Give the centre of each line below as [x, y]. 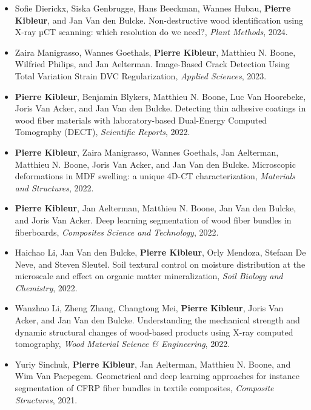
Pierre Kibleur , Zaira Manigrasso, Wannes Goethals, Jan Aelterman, [147, 152]
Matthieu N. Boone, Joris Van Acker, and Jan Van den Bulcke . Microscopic [155, 164]
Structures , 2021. [46, 399]
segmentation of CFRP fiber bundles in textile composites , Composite [144, 388]
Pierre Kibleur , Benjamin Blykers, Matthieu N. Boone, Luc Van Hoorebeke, [160, 96]
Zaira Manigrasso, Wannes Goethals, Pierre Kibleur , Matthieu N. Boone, [155, 52]
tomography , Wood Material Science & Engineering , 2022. [122, 344]
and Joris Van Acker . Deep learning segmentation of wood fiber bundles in [153, 220]
